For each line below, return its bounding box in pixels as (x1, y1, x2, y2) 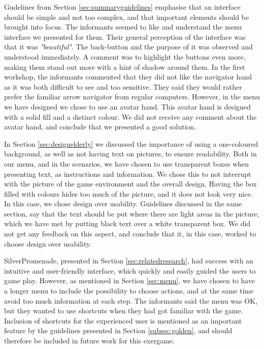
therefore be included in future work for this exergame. (4, 335, 175, 345)
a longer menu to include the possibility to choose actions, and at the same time (4, 285, 254, 296)
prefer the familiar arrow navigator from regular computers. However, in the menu (4, 91, 260, 102)
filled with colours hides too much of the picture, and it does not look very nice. (4, 188, 253, 199)
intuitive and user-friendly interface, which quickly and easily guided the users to (4, 265, 256, 276)
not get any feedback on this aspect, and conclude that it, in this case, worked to (4, 228, 256, 239)
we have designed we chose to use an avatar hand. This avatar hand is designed (4, 101, 251, 112)
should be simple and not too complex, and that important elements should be (4, 11, 249, 22)
